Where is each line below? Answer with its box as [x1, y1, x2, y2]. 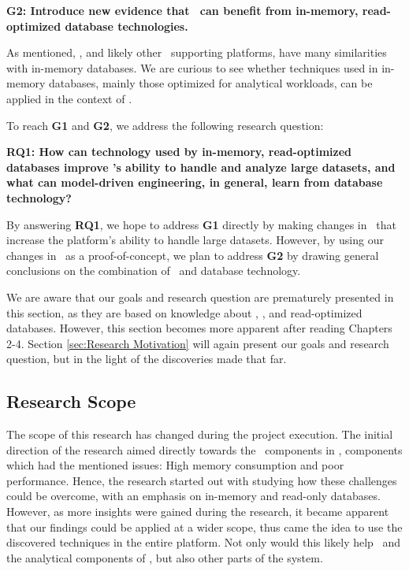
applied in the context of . [6, 90, 132, 106]
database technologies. [65, 17, 188, 34]
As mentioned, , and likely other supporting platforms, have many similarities [6, 44, 387, 61]
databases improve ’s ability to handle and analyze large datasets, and [6, 158, 396, 175]
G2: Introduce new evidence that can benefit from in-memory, [6, 2, 359, 18]
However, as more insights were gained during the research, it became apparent [6, 503, 389, 520]
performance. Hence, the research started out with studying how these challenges [6, 472, 397, 488]
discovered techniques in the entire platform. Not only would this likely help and [6, 534, 401, 551]
